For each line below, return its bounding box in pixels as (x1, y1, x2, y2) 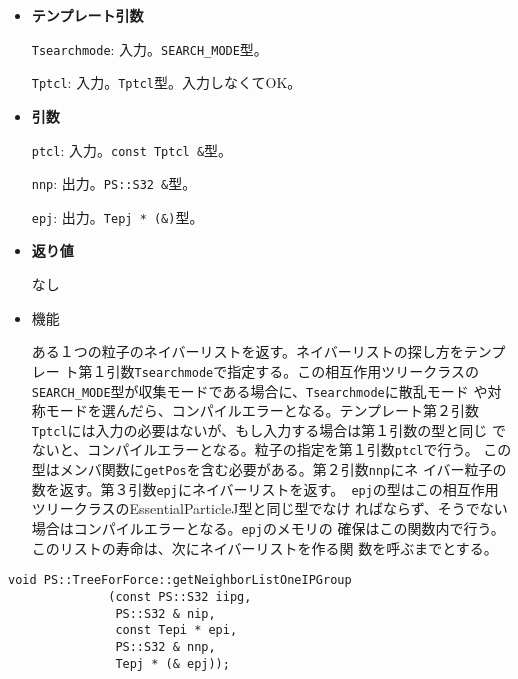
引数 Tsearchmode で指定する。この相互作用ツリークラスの (106, 360, 479, 381)
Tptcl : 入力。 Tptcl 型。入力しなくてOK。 (31, 72, 302, 93)
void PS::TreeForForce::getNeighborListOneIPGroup (8, 573, 352, 588)
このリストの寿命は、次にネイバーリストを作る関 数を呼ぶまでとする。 (31, 537, 498, 558)
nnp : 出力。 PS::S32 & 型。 (31, 173, 197, 194)
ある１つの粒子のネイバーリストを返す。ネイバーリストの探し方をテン (31, 341, 492, 362)
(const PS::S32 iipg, (108, 589, 252, 604)
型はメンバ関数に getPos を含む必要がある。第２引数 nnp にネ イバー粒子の (31, 459, 507, 480)
